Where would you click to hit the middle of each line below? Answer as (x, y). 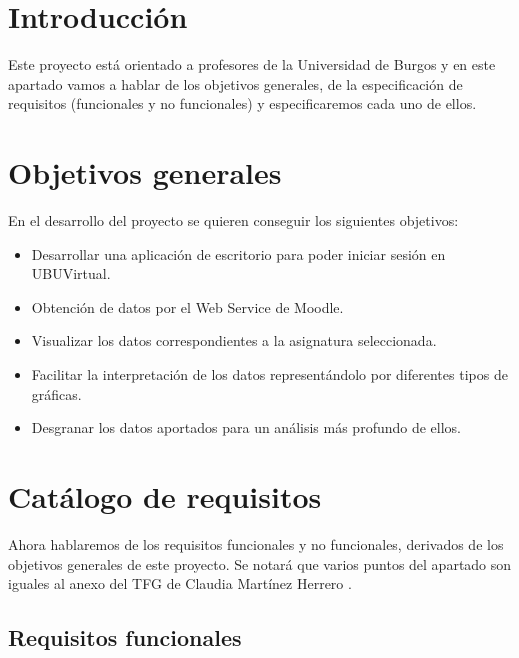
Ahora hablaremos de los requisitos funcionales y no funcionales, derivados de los (256, 543)
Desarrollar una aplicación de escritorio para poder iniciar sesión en (238, 253)
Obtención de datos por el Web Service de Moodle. (187, 306)
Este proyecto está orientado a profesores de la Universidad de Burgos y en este (252, 64)
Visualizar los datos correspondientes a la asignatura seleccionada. (234, 340)
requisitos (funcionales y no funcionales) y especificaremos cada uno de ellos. (242, 103)
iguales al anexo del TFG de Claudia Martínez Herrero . (180, 583)
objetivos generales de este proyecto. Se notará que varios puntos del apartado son (260, 563)
